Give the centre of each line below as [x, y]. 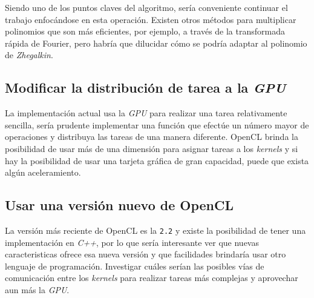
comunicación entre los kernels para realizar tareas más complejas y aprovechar [152, 278]
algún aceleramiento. [43, 172]
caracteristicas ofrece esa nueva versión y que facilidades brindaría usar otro [146, 254]
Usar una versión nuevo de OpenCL [119, 205]
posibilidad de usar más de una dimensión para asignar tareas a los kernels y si [152, 148]
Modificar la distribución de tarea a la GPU [146, 88]
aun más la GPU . [37, 289]
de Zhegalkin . [29, 55]
